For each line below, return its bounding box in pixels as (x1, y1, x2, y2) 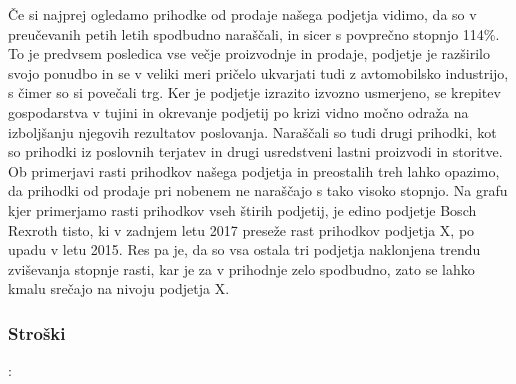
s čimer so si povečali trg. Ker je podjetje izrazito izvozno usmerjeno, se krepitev (8, 82, 501, 103)
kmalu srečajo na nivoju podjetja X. (8, 278, 230, 299)
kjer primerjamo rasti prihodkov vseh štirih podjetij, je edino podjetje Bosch (8, 199, 477, 220)
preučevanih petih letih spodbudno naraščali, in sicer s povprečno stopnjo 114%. (8, 23, 500, 44)
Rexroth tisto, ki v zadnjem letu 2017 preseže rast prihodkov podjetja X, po (8, 219, 475, 240)
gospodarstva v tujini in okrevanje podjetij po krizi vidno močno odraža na (8, 101, 469, 122)
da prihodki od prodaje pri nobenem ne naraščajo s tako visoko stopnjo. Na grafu (8, 180, 508, 201)
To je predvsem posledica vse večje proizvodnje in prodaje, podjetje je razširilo (8, 43, 490, 64)
